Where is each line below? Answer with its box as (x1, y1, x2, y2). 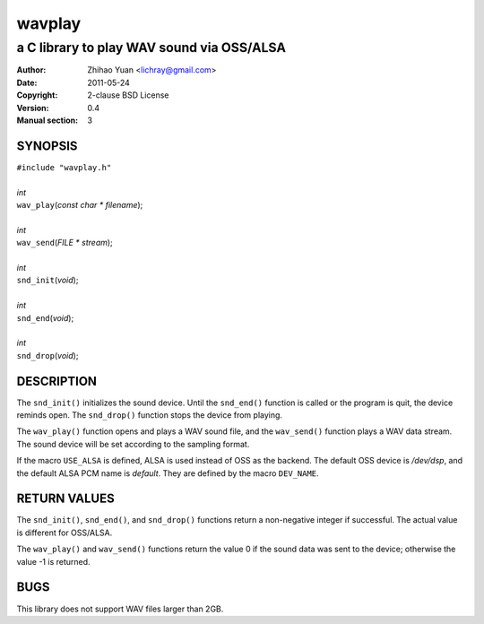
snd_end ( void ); (16, 312, 74, 323)
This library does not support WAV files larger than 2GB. (16, 603, 224, 614)
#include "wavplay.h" (16, 162, 112, 172)
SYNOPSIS (16, 138, 78, 153)
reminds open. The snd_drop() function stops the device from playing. (16, 410, 282, 420)
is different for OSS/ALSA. (16, 527, 113, 538)
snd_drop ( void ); (16, 350, 79, 360)
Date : (16, 77, 38, 88)
